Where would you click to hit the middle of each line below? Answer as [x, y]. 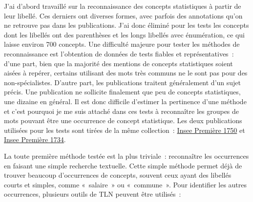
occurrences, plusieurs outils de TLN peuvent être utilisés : [93, 194]
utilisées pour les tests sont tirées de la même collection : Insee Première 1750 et [125, 130]
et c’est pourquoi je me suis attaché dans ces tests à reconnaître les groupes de [122, 111]
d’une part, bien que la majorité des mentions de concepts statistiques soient [118, 63]
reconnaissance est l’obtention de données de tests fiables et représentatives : [119, 53]
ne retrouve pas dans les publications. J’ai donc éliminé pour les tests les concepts [126, 25]
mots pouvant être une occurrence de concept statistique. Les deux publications [123, 120]
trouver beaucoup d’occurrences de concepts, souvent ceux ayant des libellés [118, 175]
